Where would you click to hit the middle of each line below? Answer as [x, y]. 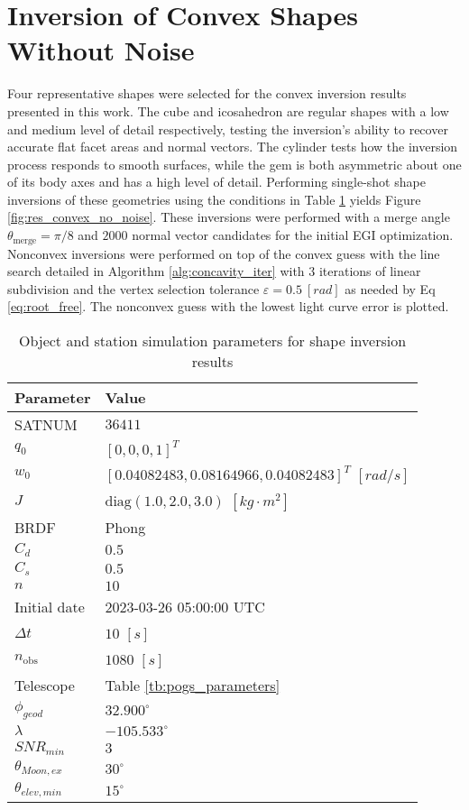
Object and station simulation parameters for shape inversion [212, 340]
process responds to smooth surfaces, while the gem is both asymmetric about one [234, 164]
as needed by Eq [390, 288]
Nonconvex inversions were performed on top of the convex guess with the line [224, 253]
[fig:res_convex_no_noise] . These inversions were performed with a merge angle [229, 217]
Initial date [50, 606]
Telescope [45, 685]
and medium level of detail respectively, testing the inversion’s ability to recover [228, 129]
